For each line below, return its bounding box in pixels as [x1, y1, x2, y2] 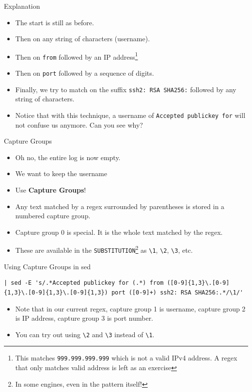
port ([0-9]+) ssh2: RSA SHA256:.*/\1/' [111, 289, 243, 296]
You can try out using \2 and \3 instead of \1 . [15, 329, 155, 339]
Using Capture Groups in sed [4, 261, 91, 271]
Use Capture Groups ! [15, 185, 86, 195]
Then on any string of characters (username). [15, 33, 150, 44]
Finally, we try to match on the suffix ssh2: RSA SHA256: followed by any [15, 84, 236, 94]
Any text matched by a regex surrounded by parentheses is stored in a [15, 201, 224, 211]
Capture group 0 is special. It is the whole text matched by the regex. [15, 227, 223, 237]
